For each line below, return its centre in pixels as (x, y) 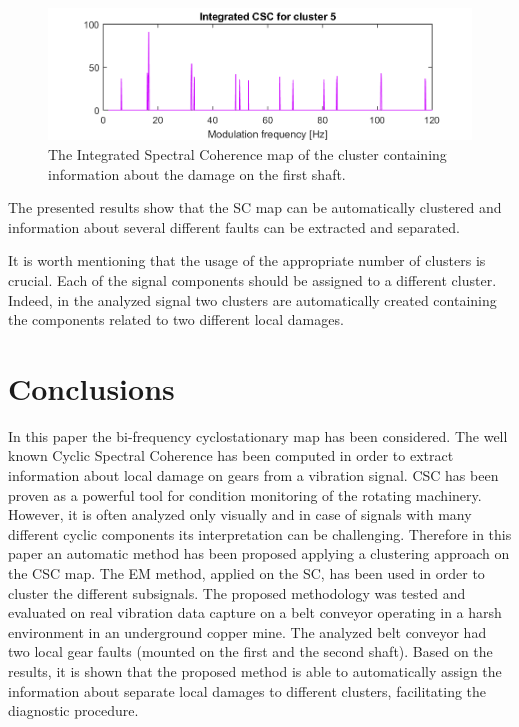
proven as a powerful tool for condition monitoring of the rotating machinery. (245, 494)
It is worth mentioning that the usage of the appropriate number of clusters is (247, 260)
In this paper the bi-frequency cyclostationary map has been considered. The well (258, 435)
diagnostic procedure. (73, 710)
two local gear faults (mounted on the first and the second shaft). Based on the (250, 651)
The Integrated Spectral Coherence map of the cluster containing (247, 153)
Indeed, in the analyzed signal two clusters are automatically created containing (252, 299)
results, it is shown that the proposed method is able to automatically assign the (255, 670)
